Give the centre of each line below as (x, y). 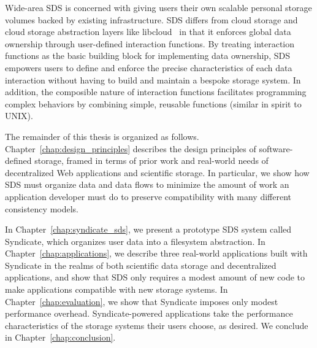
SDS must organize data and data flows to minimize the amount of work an (147, 184)
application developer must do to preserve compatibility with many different (148, 196)
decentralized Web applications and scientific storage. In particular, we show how (157, 172)
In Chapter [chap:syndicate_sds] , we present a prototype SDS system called (148, 229)
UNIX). (19, 116)
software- (276, 148)
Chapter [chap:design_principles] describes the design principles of (131, 148)
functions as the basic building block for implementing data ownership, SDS (147, 56)
